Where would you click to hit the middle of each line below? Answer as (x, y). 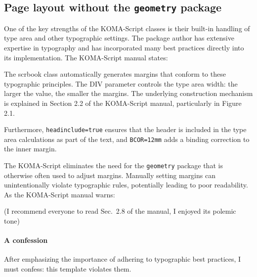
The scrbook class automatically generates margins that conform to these (115, 74)
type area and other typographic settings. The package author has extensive (119, 38)
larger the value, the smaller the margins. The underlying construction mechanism (128, 93)
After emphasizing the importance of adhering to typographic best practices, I (123, 259)
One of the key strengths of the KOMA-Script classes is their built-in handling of (127, 28)
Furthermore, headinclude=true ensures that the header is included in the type (125, 129)
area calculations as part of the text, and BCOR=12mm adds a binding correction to (127, 139)
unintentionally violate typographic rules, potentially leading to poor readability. (126, 185)
